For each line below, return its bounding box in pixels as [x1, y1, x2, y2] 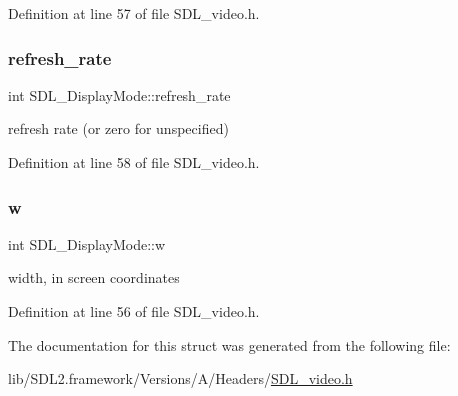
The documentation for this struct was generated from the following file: [8, 334, 451, 355]
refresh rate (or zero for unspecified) [8, 118, 229, 139]
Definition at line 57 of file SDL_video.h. [8, 3, 260, 23]
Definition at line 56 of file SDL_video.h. [8, 301, 260, 321]
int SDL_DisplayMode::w [8, 233, 166, 254]
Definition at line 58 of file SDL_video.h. [8, 152, 260, 172]
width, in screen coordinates [8, 267, 180, 288]
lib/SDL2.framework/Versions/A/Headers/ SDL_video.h [8, 368, 353, 389]
